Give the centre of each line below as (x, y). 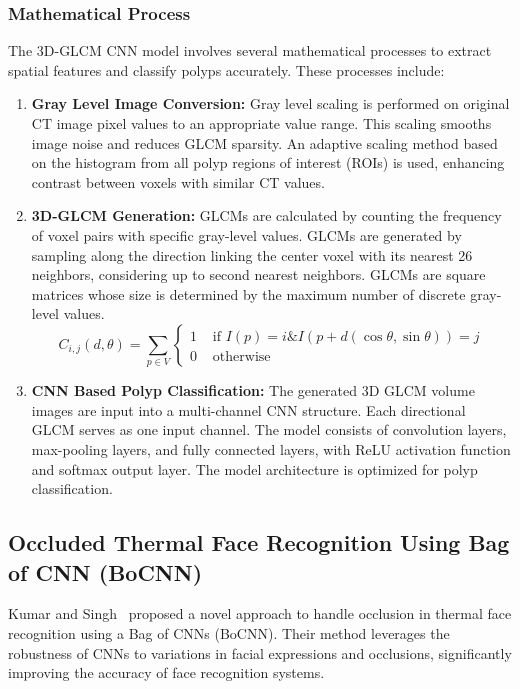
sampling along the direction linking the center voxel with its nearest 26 (252, 254)
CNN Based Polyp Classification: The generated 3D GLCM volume (253, 390)
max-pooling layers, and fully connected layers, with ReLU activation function (271, 449)
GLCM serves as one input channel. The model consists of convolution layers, (269, 429)
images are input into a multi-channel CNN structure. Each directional (248, 409)
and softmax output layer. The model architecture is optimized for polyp (254, 468)
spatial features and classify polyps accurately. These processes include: (226, 69)
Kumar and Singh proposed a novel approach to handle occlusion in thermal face (260, 613)
